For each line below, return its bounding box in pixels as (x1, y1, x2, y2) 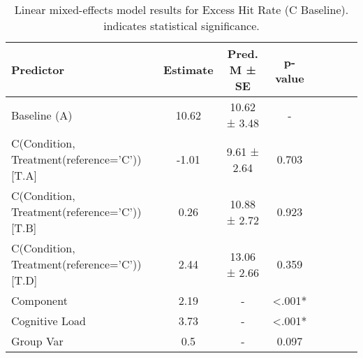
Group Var (11, 333, 64, 349)
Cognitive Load (11, 313, 86, 329)
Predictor (11, 62, 65, 78)
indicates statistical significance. (103, 17, 260, 34)
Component (11, 292, 68, 308)
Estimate (163, 62, 214, 78)
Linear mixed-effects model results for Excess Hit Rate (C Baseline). (14, 1, 349, 17)
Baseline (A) (11, 106, 73, 123)
